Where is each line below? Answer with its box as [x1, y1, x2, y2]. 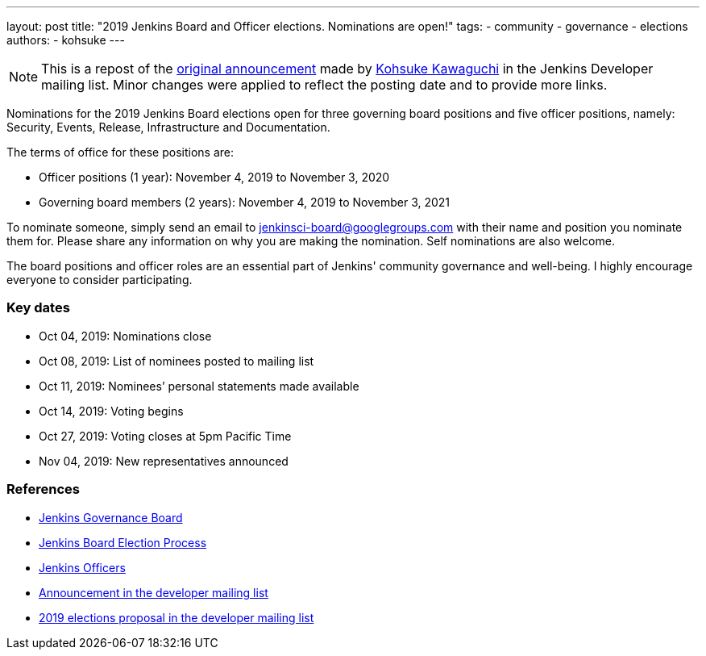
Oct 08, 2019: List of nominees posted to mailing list [39, 353, 314, 368]
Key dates [6, 299, 70, 316]
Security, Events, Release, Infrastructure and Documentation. [6, 120, 330, 134]
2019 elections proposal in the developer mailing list [39, 610, 314, 625]
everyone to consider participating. [6, 273, 193, 286]
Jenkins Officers [39, 560, 126, 575]
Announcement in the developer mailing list [39, 585, 268, 600]
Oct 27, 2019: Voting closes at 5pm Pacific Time [39, 428, 292, 443]
